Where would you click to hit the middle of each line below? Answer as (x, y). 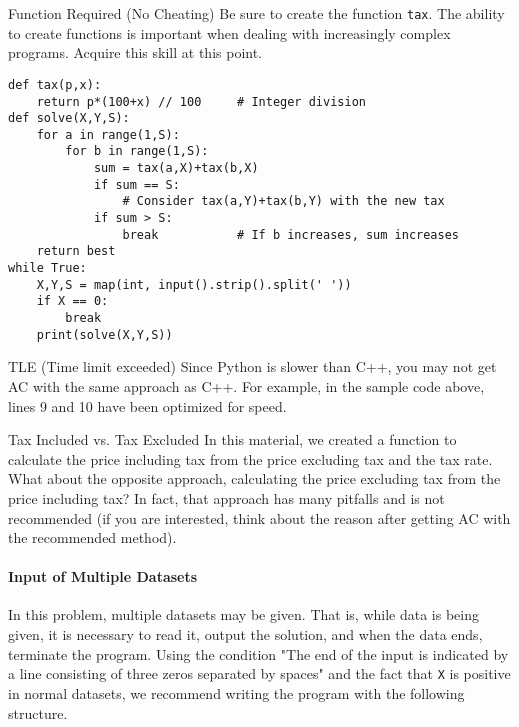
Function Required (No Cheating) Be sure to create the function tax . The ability (256, 13)
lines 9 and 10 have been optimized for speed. (147, 405)
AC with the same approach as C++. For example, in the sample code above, (246, 385)
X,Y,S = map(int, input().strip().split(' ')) (194, 284)
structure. (38, 712)
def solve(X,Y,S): (69, 118)
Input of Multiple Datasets (103, 576)
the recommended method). (92, 537)
